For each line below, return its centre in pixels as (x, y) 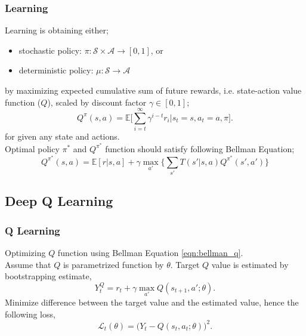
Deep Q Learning (59, 201)
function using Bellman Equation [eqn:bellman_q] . (150, 252)
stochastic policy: (50, 50)
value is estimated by (250, 264)
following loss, (30, 314)
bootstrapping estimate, (48, 276)
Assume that (28, 264)
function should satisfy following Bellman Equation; (200, 148)
